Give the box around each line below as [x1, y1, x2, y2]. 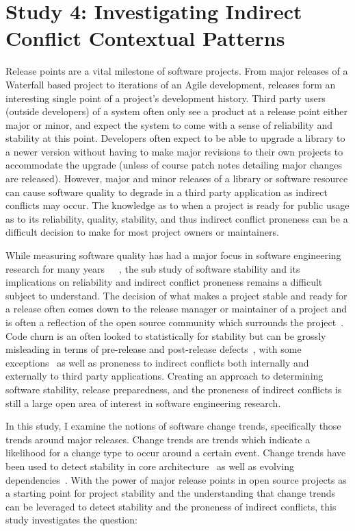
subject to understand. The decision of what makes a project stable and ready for [5, 288, 347, 302]
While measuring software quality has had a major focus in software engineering [5, 248, 341, 262]
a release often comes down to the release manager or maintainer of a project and [5, 301, 347, 316]
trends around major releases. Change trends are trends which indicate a [5, 432, 311, 446]
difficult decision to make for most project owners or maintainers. [5, 225, 279, 239]
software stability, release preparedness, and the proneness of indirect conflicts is [5, 382, 342, 396]
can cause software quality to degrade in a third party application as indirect [5, 184, 328, 199]
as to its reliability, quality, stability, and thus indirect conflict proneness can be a [5, 211, 348, 225]
